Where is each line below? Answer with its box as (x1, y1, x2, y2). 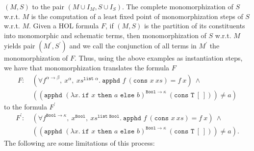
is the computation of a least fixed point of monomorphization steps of (31, 11, 243, 21)
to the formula (4, 101, 47, 111)
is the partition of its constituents (144, 21, 245, 31)
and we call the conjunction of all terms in (69, 41, 197, 51)
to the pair (32, 1, 64, 11)
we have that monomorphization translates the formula (4, 62, 170, 72)
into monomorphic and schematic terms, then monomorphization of (4, 30, 206, 40)
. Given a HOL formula (28, 21, 99, 31)
